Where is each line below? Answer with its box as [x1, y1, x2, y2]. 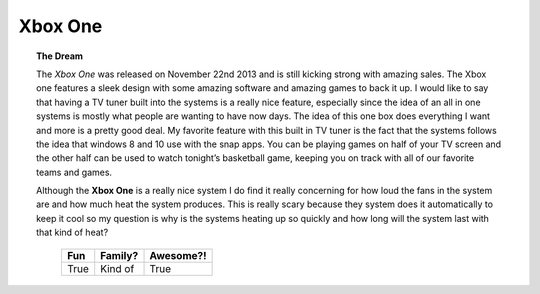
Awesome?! [149, 248, 207, 262]
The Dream [36, 50, 84, 62]
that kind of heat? [36, 226, 109, 239]
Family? [100, 248, 139, 262]
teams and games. [36, 166, 113, 178]
